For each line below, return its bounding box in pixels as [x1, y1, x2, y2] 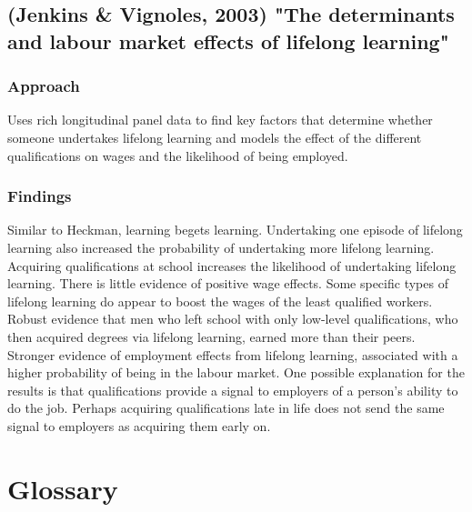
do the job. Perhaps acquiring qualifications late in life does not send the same [7, 398, 445, 417]
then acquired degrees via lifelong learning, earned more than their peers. [7, 326, 416, 346]
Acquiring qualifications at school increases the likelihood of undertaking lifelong [7, 256, 457, 275]
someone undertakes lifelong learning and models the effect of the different [7, 127, 422, 146]
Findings [7, 185, 72, 207]
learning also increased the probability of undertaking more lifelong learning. [7, 237, 435, 256]
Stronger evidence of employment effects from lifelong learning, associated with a [7, 345, 458, 364]
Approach [7, 75, 80, 97]
